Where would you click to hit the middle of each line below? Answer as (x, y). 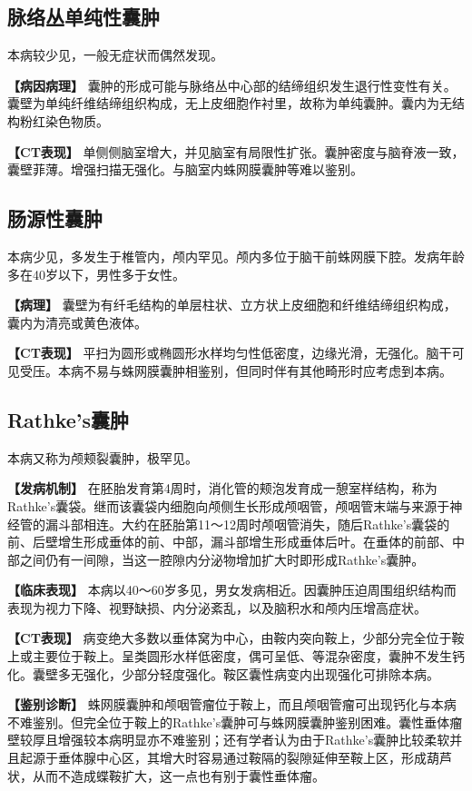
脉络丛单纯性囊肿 (84, 17)
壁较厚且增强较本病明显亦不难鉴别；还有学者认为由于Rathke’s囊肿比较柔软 (229, 740)
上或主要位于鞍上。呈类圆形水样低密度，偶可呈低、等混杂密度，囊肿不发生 (230, 656)
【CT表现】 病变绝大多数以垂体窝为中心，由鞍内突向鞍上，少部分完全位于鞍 (236, 638)
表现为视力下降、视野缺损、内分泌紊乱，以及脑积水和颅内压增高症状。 (217, 607)
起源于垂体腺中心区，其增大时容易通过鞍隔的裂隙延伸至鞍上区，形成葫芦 (236, 758)
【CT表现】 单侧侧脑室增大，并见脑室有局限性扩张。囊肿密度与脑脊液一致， (236, 151)
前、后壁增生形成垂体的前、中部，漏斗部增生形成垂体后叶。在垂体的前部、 (230, 542)
